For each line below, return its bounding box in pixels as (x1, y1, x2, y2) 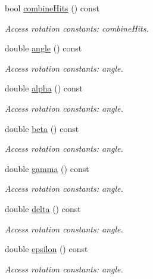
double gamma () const (5, 162, 89, 174)
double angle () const (5, 42, 82, 54)
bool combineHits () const (5, 2, 99, 14)
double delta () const (5, 202, 81, 214)
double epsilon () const (5, 243, 88, 255)
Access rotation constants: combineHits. (5, 22, 149, 34)
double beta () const (5, 122, 79, 134)
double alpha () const (5, 82, 83, 94)
